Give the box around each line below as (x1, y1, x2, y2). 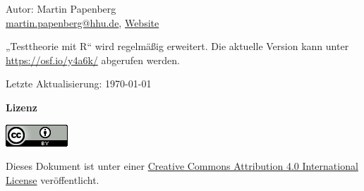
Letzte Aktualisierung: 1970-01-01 (6, 76, 152, 91)
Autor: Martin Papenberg (6, 1, 116, 16)
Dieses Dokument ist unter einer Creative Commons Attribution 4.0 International (6, 159, 358, 173)
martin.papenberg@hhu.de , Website (6, 15, 159, 30)
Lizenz (6, 99, 37, 114)
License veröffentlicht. (6, 172, 99, 187)
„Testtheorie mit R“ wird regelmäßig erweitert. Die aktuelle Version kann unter (6, 39, 349, 54)
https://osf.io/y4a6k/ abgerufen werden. (6, 52, 180, 67)
